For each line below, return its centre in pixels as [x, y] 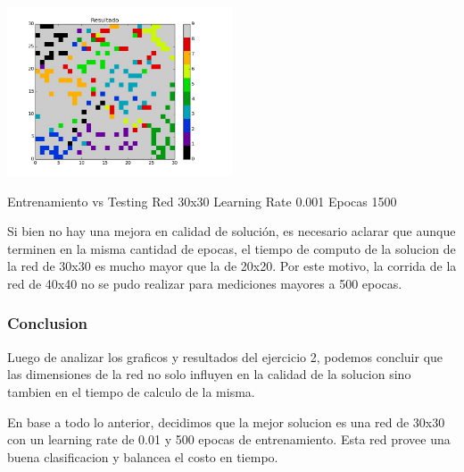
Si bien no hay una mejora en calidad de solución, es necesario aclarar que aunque [232, 231]
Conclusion [47, 323]
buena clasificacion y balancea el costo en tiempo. [143, 456]
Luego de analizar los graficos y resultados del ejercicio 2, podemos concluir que [225, 356]
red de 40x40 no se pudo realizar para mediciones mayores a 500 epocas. [205, 283]
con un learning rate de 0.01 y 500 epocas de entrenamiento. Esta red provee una [229, 439]
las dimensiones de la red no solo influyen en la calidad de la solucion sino [209, 374]
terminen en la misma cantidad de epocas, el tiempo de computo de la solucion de [232, 248]
